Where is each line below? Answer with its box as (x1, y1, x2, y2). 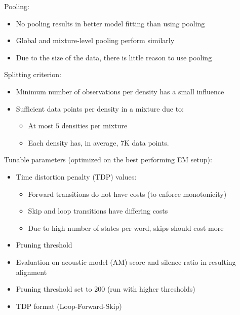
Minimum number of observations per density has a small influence (16, 86, 224, 96)
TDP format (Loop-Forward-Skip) (16, 300, 122, 311)
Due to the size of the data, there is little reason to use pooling (16, 52, 212, 62)
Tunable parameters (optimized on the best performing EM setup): (4, 154, 212, 165)
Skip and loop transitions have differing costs (28, 205, 168, 216)
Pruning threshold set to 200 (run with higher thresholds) (16, 284, 195, 294)
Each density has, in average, (28, 137, 118, 148)
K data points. (124, 137, 169, 148)
